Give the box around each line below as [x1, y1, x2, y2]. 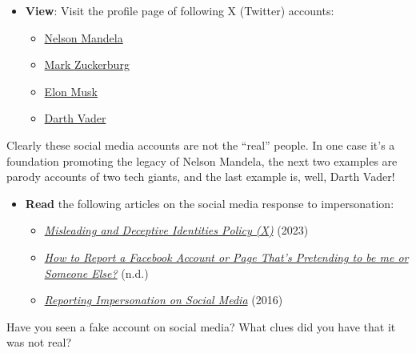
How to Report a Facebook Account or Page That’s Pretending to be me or [44, 248, 409, 265]
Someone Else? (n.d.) [44, 264, 149, 281]
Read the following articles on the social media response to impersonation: [25, 195, 394, 211]
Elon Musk [44, 82, 98, 99]
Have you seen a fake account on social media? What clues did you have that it [6, 318, 396, 335]
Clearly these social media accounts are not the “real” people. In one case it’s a [6, 136, 395, 153]
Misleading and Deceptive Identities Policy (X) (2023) [44, 222, 309, 239]
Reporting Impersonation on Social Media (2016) [44, 291, 283, 308]
